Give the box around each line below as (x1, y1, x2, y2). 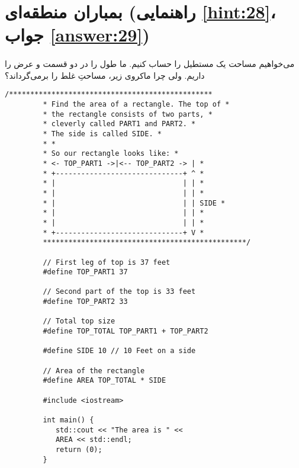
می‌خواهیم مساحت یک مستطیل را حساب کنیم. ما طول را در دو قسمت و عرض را (5, 57, 295, 70)
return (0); (55, 445, 102, 454)
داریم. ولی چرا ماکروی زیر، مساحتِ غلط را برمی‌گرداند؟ (5, 69, 205, 81)
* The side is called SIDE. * (43, 129, 162, 138)
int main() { (43, 416, 94, 424)
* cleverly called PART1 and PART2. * (43, 120, 196, 129)
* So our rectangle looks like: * (43, 149, 179, 158)
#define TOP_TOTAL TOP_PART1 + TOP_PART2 (43, 327, 208, 336)
